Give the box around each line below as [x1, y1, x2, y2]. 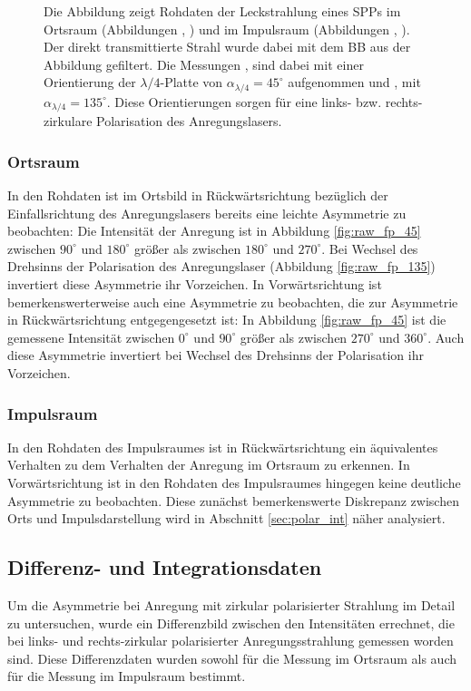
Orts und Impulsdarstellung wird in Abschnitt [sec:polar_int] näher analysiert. [7, 509, 446, 528]
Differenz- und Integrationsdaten [7, 553, 322, 581]
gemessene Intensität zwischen [7, 327, 175, 346]
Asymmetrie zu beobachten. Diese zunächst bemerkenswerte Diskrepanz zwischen [7, 491, 459, 510]
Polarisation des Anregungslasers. [96, 112, 282, 131]
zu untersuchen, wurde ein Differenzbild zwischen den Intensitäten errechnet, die [7, 613, 455, 632]
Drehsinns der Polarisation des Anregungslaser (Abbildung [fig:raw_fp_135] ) [7, 257, 436, 276]
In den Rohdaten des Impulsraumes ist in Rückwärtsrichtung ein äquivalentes [7, 437, 438, 456]
